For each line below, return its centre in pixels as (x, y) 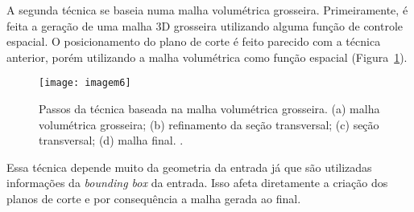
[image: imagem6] (85, 83)
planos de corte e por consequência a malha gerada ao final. (154, 198)
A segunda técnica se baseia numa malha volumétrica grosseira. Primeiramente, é (207, 10)
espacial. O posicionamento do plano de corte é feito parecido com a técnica (194, 41)
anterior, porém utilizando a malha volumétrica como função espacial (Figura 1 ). (207, 57)
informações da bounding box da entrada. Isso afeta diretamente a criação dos (197, 183)
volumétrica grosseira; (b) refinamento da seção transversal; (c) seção (209, 124)
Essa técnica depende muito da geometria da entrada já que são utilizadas (189, 167)
